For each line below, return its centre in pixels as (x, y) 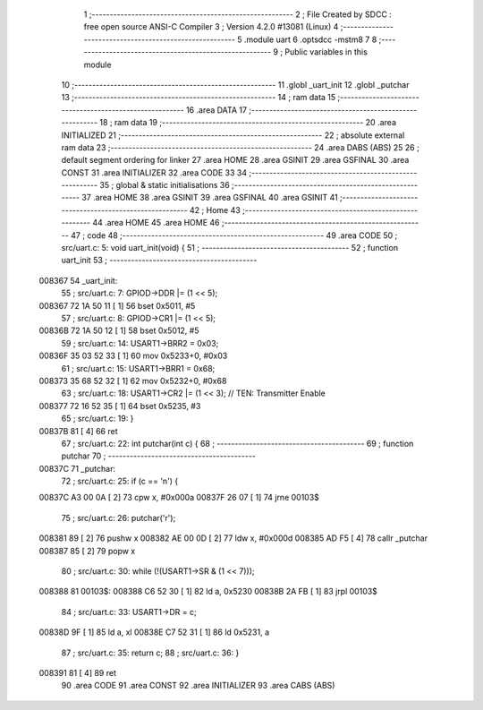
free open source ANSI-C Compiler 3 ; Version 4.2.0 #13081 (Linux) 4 (211, 27)
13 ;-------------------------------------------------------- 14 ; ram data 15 (199, 98)
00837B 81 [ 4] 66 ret (78, 431)
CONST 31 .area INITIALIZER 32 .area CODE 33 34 (154, 172)
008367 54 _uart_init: (78, 280)
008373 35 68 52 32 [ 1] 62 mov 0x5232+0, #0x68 (133, 381)
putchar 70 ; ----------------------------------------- (159, 456)
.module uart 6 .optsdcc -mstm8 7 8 (310, 39)
